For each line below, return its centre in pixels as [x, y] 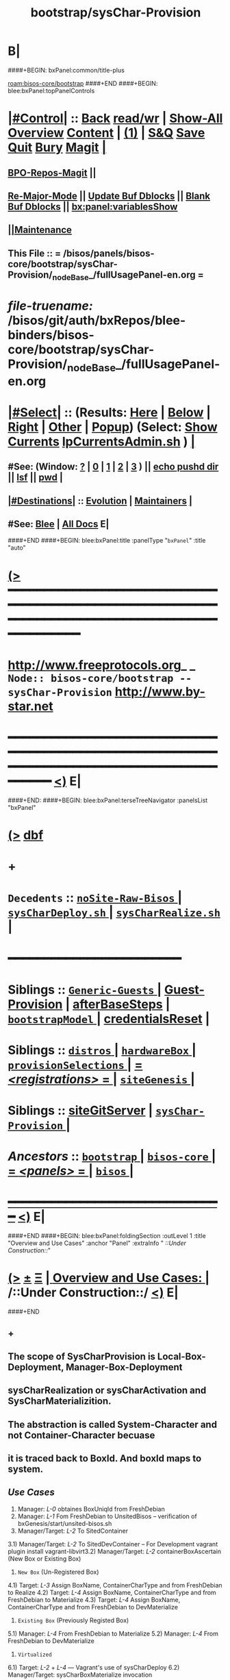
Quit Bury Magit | [57, 148]
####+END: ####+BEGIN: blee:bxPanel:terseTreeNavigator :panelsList [108, 800]
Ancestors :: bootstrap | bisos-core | [112, 1157]
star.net [30, 706]
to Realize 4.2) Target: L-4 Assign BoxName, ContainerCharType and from [112, 1592]
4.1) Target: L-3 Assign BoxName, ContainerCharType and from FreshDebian [115, 1585]
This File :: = [34, 253]
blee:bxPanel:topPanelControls [51, 90]
